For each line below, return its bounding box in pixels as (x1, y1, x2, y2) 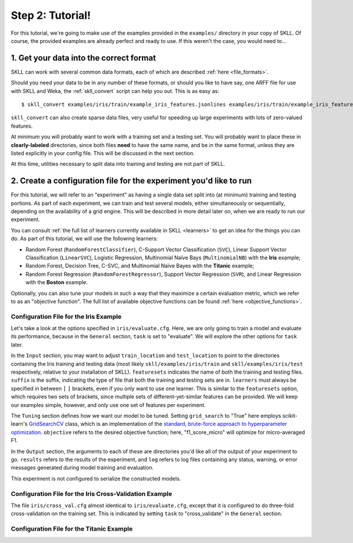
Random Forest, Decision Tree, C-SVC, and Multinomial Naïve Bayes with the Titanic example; (25, 262, 254, 269)
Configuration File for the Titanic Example (11, 525, 133, 533)
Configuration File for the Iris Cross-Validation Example (11, 489, 172, 498)
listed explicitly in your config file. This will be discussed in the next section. (11, 149, 195, 156)
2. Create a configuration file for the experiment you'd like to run (11, 176, 252, 186)
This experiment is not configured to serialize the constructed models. (11, 475, 181, 482)
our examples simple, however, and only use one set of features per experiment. (11, 401, 206, 408)
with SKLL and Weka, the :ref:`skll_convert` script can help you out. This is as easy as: (11, 87, 219, 94)
